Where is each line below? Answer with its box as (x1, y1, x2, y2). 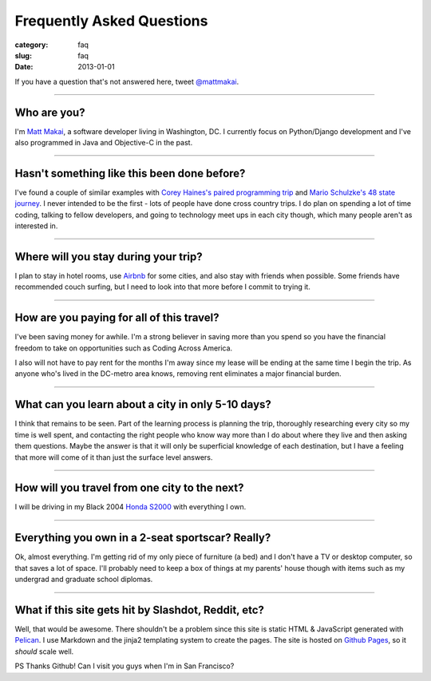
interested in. (14, 221, 58, 231)
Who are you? (14, 105, 85, 119)
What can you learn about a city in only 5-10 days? (14, 398, 271, 411)
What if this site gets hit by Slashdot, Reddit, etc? (14, 603, 265, 616)
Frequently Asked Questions (14, 12, 208, 30)
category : (14, 40, 49, 49)
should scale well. (14, 647, 74, 656)
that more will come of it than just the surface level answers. (14, 452, 213, 462)
